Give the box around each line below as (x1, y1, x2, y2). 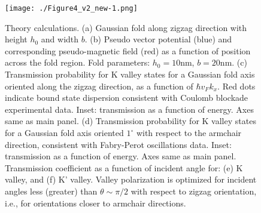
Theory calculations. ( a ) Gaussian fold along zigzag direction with (5, 21, 247, 33)
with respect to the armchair (136, 126, 242, 138)
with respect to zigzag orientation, (130, 184, 257, 197)
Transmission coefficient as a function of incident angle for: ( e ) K (5, 161, 243, 174)
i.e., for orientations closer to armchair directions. (5, 196, 186, 209)
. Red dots (217, 79, 256, 92)
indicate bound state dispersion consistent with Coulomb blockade (5, 91, 248, 104)
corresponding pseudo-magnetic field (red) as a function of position (5, 44, 251, 57)
